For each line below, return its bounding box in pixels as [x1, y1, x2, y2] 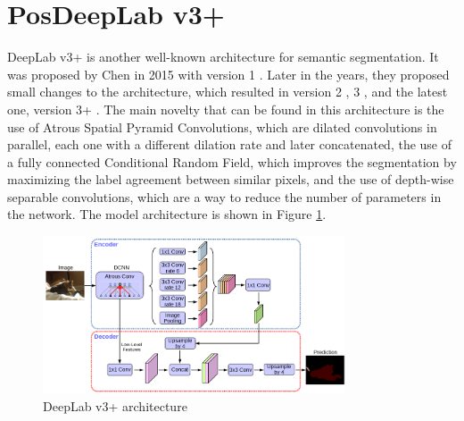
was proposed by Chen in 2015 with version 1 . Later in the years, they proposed [7, 64, 450, 83]
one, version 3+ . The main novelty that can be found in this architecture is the [7, 99, 444, 118]
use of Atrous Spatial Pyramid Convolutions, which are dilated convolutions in [7, 117, 437, 136]
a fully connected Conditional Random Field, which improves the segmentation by [7, 152, 457, 171]
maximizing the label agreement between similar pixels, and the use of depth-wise [7, 170, 454, 189]
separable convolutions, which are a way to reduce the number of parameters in [7, 187, 442, 206]
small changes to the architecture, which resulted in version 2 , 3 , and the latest [7, 82, 448, 101]
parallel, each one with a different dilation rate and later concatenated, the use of [7, 135, 452, 154]
